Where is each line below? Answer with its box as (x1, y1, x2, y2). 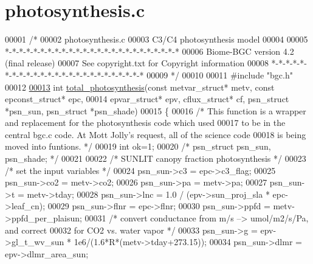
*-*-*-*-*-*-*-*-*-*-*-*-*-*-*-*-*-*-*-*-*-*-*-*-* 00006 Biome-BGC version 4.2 (5, 44, 294, 57)
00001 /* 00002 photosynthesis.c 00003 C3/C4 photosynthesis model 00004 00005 (5, 33, 308, 46)
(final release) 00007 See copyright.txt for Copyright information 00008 (5, 57, 269, 69)
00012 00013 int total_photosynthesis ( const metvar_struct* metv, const (5, 80, 275, 93)
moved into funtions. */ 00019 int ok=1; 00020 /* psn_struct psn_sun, (5, 140, 271, 153)
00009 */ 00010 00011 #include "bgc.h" (146, 68, 293, 81)
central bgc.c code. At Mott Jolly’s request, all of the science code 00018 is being (5, 128, 306, 141)
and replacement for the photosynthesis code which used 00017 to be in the (5, 116, 286, 129)
